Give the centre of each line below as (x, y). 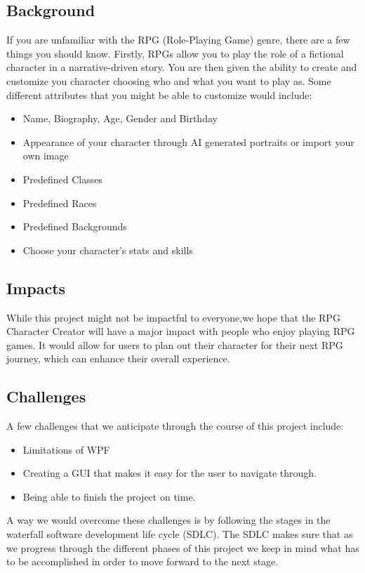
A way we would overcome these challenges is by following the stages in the (168, 520)
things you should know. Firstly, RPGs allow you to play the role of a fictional (175, 53)
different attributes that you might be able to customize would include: (159, 94)
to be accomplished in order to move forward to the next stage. (142, 561)
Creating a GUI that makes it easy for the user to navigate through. (170, 473)
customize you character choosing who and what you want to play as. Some (169, 80)
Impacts (36, 288)
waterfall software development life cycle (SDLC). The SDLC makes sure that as (180, 534)
